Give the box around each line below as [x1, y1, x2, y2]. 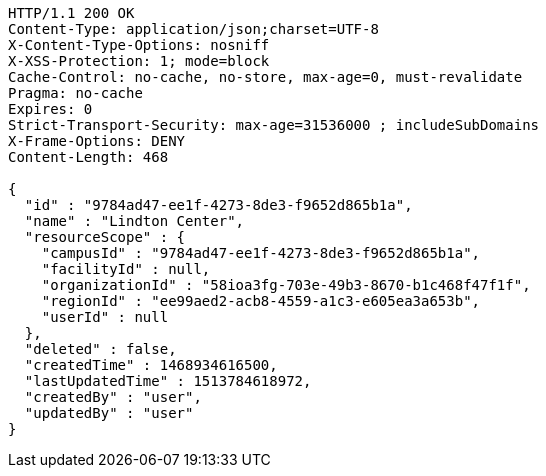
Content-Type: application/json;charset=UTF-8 [8, 21, 379, 37]
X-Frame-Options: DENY [8, 133, 186, 149]
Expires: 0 [8, 101, 93, 117]
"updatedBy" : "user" [24, 405, 194, 421]
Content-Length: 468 [8, 149, 169, 165]
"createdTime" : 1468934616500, [24, 357, 278, 373]
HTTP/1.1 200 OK [8, 5, 135, 21]
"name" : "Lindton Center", [24, 213, 245, 229]
